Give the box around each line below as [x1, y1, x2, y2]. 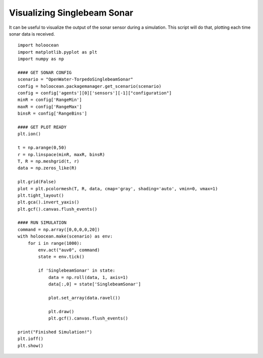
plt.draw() [48, 309, 75, 314]
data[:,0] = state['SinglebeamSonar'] [48, 281, 141, 287]
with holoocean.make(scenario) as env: [18, 234, 113, 239]
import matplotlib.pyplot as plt [18, 49, 97, 55]
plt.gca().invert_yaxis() [18, 199, 80, 205]
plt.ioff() [18, 336, 44, 341]
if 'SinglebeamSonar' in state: [38, 268, 115, 273]
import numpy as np [18, 56, 64, 62]
